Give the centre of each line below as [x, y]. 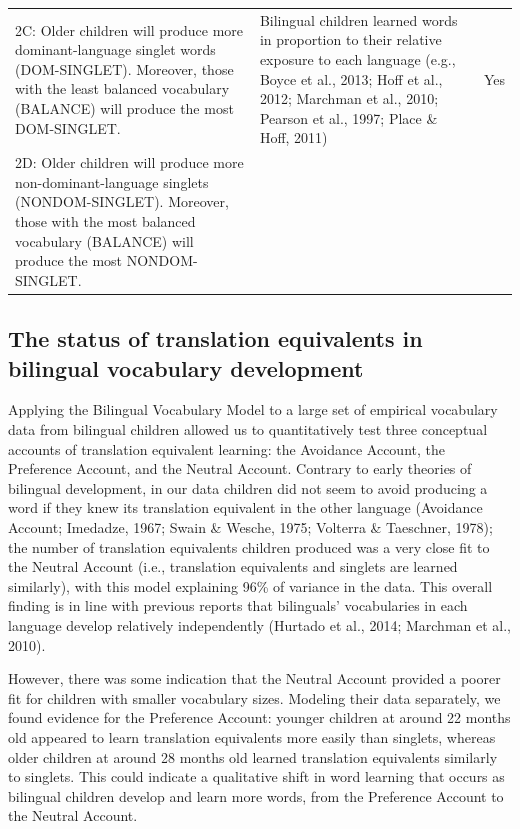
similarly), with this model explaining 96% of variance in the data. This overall [250, 585]
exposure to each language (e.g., [357, 58]
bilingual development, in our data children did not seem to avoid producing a [248, 487]
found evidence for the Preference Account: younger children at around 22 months [259, 717]
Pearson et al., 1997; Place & [348, 117]
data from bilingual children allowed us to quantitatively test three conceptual [248, 429]
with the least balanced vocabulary [122, 88]
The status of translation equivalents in [215, 338]
